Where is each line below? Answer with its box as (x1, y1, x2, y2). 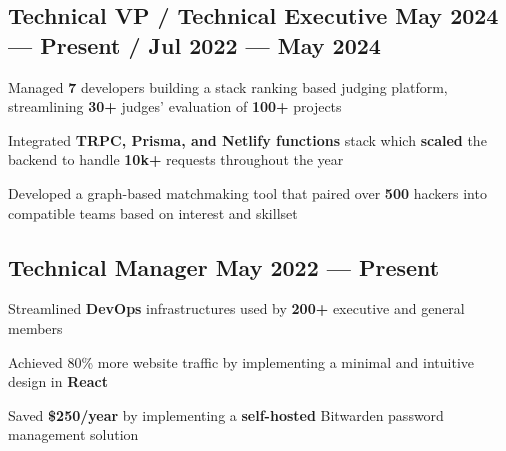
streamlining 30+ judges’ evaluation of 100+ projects (8, 96, 342, 117)
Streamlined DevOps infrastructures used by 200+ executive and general (8, 298, 465, 319)
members (8, 317, 63, 338)
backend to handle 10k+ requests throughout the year (8, 149, 344, 170)
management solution (8, 424, 139, 445)
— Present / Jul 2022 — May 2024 (8, 29, 381, 60)
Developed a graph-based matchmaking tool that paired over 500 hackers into (8, 182, 487, 203)
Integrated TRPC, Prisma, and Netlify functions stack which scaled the (8, 129, 487, 150)
